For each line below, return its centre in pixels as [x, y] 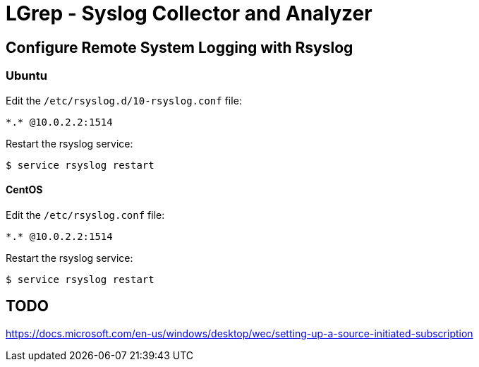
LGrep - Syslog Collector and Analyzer [189, 13]
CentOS [24, 190]
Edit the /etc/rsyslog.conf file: [85, 215]
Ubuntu [26, 76]
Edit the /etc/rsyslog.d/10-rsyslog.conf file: [124, 100]
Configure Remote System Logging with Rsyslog [180, 47]
